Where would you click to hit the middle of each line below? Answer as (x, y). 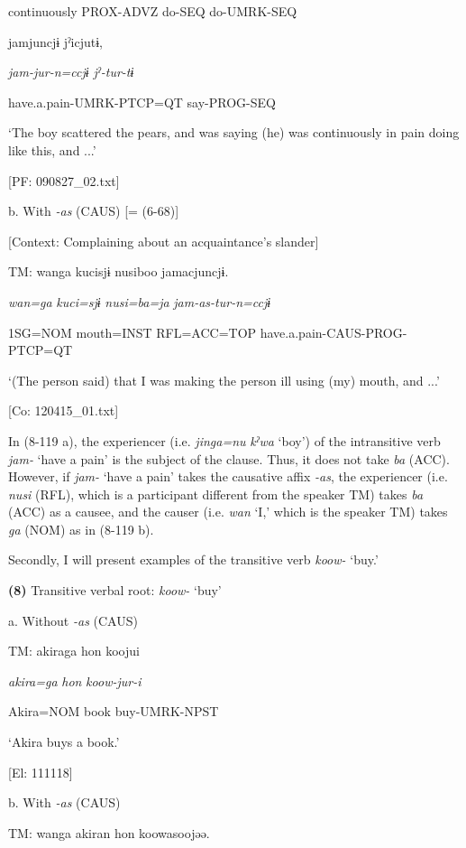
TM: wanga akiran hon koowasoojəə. (109, 832)
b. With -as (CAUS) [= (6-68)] (94, 211)
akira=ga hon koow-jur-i (75, 680)
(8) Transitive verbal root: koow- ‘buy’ (115, 590)
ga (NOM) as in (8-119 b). (81, 529)
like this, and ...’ (52, 149)
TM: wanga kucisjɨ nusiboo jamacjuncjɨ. (119, 271)
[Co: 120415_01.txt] (64, 410)
